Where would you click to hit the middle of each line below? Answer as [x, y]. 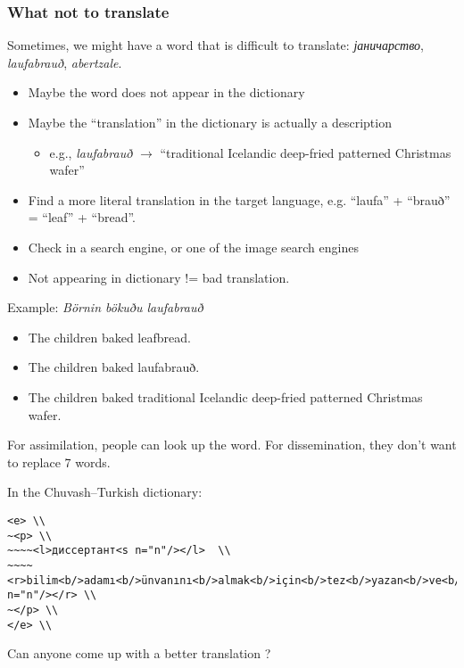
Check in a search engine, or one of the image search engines [193, 247]
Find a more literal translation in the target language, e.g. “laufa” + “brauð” [239, 199]
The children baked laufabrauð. [114, 367]
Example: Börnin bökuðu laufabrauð [105, 307]
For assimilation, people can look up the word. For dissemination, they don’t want [232, 445]
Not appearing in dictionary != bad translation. [159, 277]
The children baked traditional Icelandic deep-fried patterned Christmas [225, 396]
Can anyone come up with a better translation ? [139, 653]
